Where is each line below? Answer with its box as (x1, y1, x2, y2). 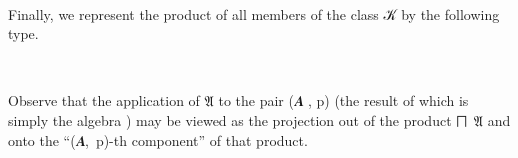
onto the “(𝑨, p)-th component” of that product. (8, 129, 308, 150)
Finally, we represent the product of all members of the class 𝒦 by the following (8, 3, 500, 24)
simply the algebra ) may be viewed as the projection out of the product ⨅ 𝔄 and (8, 109, 511, 130)
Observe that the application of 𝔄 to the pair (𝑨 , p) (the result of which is (8, 90, 469, 111)
